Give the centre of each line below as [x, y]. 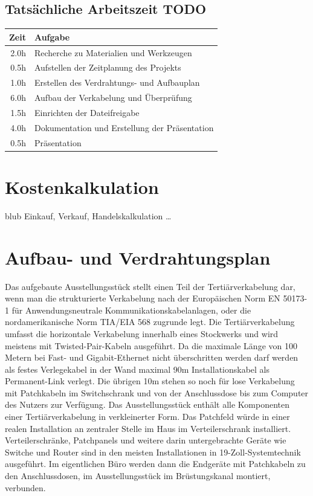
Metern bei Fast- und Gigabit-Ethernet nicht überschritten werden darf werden [152, 357]
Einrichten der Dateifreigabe [87, 112]
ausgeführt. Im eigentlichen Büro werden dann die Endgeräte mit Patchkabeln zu [155, 464]
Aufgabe [52, 37]
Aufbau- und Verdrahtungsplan [138, 257]
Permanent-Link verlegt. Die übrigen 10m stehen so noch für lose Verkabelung [150, 381]
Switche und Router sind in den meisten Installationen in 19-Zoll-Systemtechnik [153, 452]
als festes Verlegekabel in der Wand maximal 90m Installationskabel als [137, 369]
